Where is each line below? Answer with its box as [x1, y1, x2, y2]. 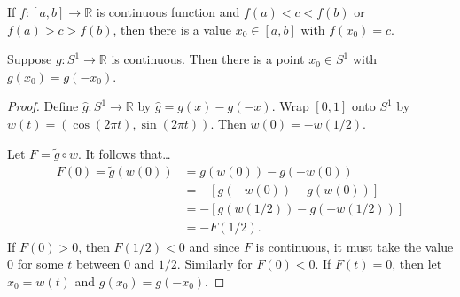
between [75, 254, 121, 273]
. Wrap [271, 97, 309, 115]
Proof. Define [7, 97, 79, 115]
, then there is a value [113, 20, 231, 38]
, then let [392, 254, 442, 273]
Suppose [7, 50, 52, 68]
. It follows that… [77, 144, 171, 162]
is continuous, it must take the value [255, 237, 454, 255]
